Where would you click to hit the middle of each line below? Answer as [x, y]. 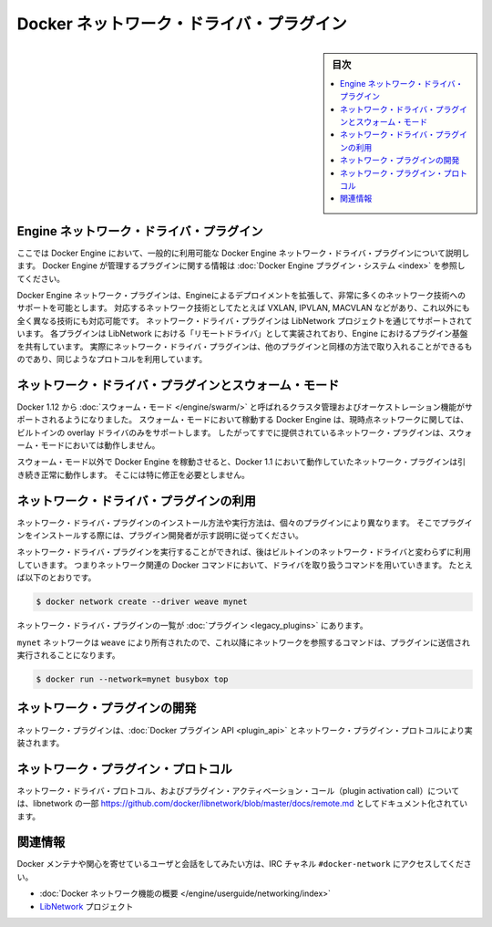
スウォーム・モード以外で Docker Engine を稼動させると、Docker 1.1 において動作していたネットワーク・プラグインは [237, 462]
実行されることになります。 [68, 655]
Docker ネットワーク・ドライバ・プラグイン [182, 24]
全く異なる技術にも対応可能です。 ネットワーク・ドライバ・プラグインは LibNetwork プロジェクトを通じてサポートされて [245, 320]
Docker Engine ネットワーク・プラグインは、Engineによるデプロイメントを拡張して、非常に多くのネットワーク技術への [241, 295]
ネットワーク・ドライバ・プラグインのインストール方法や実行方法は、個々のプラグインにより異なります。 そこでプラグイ [245, 522]
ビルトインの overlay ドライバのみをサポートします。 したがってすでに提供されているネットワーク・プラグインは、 [233, 432]
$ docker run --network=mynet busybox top [132, 679]
